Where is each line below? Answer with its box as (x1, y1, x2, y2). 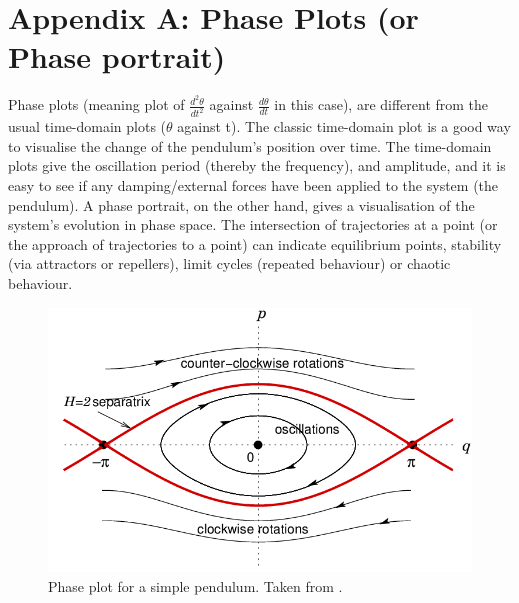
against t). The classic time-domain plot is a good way (177, 116, 511, 137)
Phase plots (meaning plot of (8, 94, 185, 115)
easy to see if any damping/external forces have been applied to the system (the (8, 175, 499, 196)
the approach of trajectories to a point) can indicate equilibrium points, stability (8, 233, 502, 254)
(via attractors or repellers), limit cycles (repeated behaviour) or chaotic (8, 253, 451, 274)
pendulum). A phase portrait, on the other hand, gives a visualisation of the (8, 194, 475, 215)
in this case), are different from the (274, 94, 489, 115)
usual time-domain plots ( (8, 116, 167, 137)
